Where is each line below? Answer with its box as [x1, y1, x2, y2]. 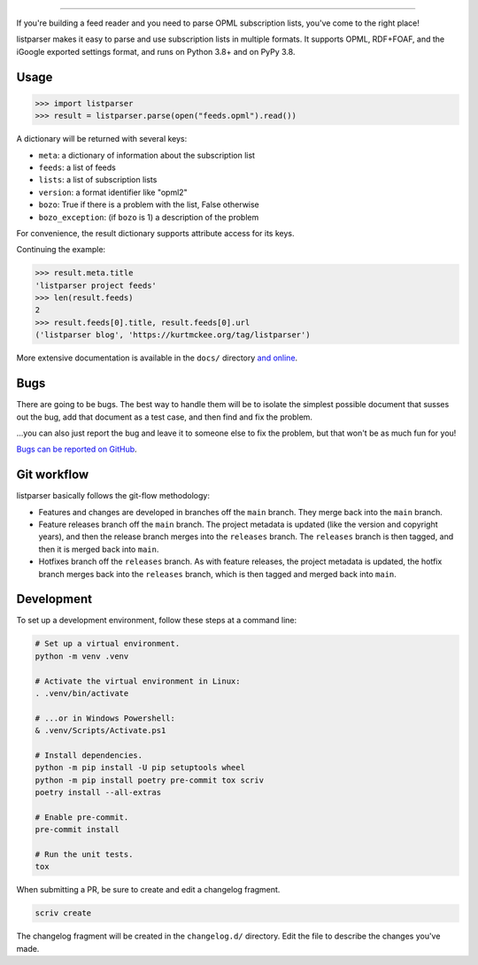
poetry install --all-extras [35, 788, 162, 798]
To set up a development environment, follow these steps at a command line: [16, 615, 297, 626]
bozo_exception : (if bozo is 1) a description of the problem [38, 212, 259, 222]
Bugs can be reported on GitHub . [16, 444, 137, 455]
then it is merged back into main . [38, 544, 159, 554]
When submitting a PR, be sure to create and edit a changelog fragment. [16, 884, 281, 895]
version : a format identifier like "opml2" [38, 187, 188, 197]
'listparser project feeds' [35, 280, 157, 290]
